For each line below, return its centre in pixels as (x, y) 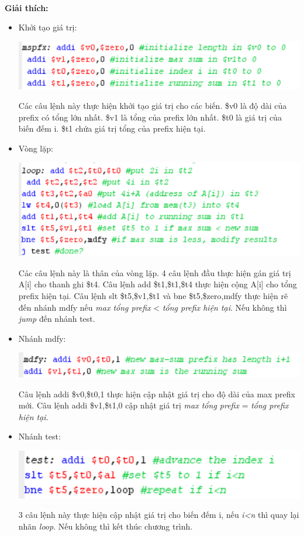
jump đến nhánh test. (57, 319)
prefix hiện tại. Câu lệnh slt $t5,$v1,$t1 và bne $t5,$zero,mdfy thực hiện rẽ (153, 295)
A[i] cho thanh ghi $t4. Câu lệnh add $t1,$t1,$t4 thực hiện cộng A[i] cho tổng (158, 284)
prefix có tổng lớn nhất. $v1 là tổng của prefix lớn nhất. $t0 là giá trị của (150, 117)
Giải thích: (27, 7)
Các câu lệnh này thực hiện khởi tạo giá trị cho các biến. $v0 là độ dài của (153, 106)
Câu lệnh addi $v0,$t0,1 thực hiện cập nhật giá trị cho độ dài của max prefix (157, 394)
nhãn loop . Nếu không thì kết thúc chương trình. (106, 526)
